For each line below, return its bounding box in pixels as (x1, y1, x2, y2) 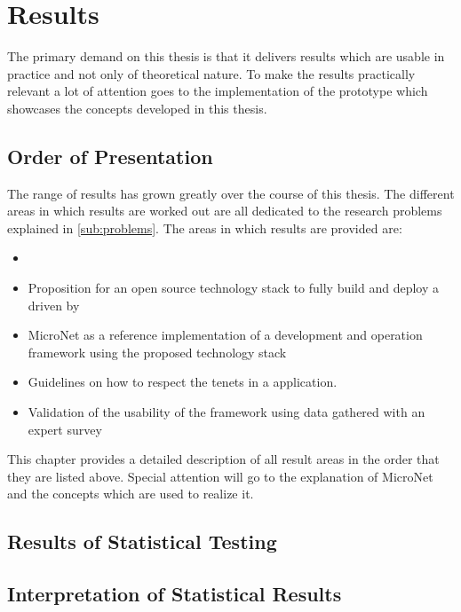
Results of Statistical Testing (7, 528, 277, 555)
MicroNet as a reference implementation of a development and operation (28, 326, 423, 344)
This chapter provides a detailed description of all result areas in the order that (7, 450, 440, 468)
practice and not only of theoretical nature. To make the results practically (7, 64, 416, 82)
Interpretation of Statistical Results (7, 580, 342, 608)
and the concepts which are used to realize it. (7, 484, 254, 503)
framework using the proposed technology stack (28, 342, 287, 361)
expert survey (28, 420, 102, 438)
